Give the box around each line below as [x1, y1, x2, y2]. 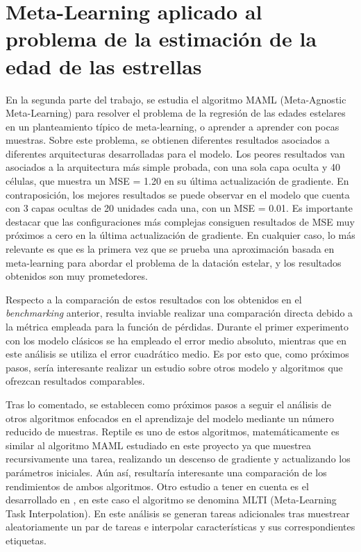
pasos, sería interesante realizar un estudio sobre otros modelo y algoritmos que [6, 360, 343, 374]
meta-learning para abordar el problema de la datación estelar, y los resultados [6, 255, 342, 269]
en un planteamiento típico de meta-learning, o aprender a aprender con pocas [6, 119, 339, 133]
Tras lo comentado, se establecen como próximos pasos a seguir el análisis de [6, 396, 331, 411]
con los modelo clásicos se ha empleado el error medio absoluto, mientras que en [6, 333, 346, 347]
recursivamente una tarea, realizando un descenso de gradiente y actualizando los [6, 451, 351, 466]
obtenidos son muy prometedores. [6, 269, 148, 283]
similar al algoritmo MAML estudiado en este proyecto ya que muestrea [6, 437, 312, 452]
